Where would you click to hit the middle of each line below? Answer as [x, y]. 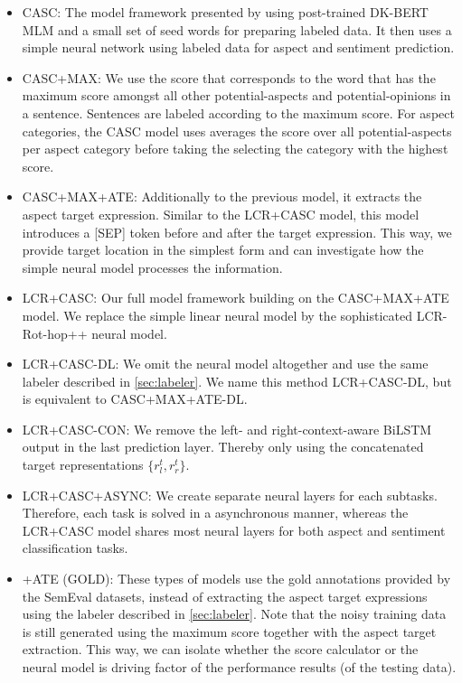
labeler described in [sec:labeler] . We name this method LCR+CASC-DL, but [237, 381]
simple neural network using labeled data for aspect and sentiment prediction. [238, 47]
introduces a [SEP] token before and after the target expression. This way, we [237, 232]
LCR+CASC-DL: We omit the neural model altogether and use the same [225, 364]
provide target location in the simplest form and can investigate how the [223, 250]
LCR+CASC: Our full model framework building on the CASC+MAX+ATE [236, 298]
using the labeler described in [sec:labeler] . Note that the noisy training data [234, 614]
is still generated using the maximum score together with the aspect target [229, 631]
